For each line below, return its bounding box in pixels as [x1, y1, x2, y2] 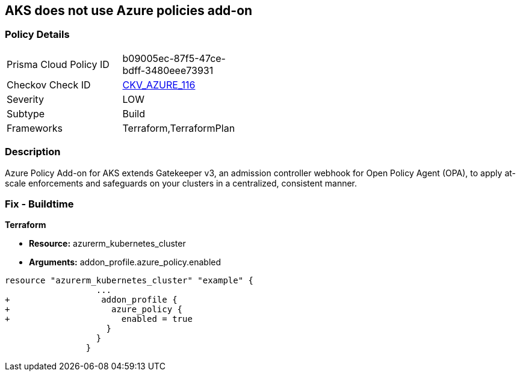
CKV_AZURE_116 [122, 78, 196, 91]
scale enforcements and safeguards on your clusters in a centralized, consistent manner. [5, 177, 357, 188]
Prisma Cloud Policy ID [7, 58, 110, 70]
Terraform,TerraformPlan [122, 122, 235, 134]
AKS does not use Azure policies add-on [5, 3, 253, 18]
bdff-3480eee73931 [122, 64, 214, 76]
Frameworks [7, 122, 63, 134]
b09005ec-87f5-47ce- [122, 52, 226, 64]
